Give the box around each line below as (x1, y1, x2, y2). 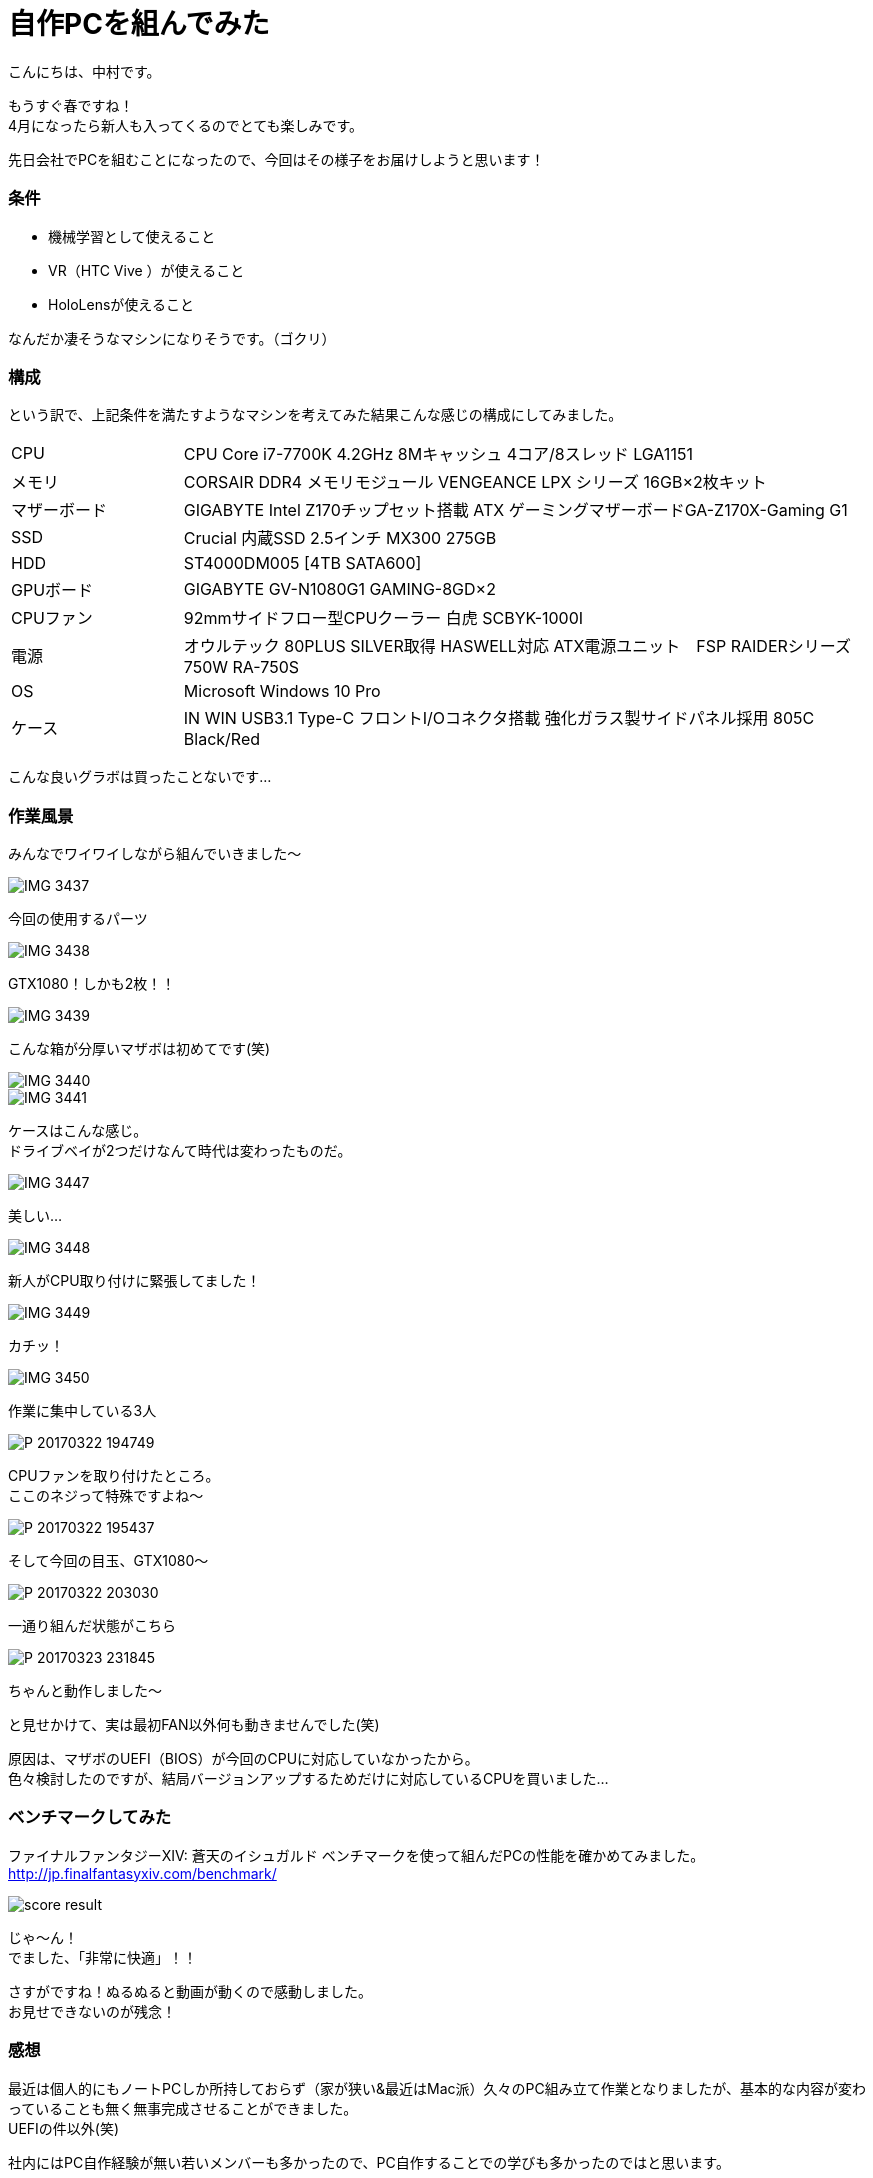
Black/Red (183, 729, 260, 750)
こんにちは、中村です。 (8, 62, 161, 80)
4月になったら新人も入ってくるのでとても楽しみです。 (8, 116, 364, 134)
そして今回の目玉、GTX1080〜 (8, 1552, 209, 1569)
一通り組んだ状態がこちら (8, 1617, 176, 1634)
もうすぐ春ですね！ (8, 96, 134, 114)
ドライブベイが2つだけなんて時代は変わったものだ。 (8, 1142, 352, 1159)
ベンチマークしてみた (8, 1807, 172, 1828)
